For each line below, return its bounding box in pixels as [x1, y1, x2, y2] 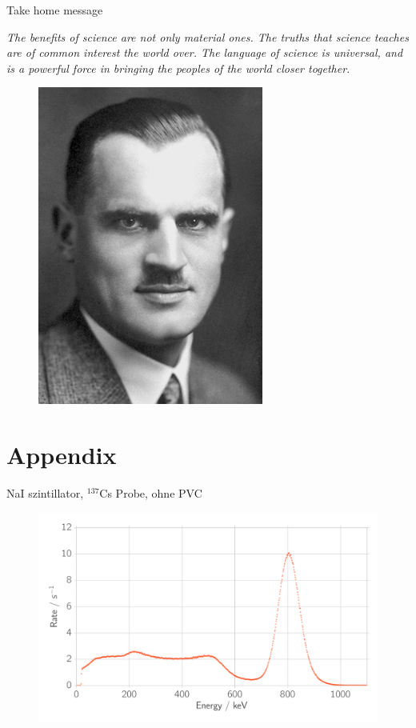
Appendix [6, 438, 117, 471]
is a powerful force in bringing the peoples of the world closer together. [6, 59, 350, 76]
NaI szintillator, [6, 485, 84, 502]
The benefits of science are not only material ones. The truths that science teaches [6, 28, 409, 45]
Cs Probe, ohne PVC [99, 485, 202, 502]
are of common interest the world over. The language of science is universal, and [6, 44, 403, 61]
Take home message [6, 2, 103, 18]
